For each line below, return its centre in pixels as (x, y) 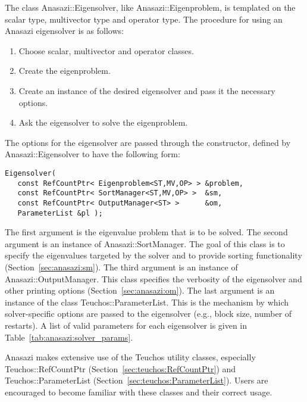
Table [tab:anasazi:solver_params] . (69, 337)
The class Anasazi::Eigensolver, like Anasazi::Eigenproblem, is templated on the (150, 7)
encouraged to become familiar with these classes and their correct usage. (139, 392)
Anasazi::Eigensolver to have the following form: (93, 154)
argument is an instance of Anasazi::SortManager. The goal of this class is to (145, 243)
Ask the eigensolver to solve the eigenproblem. (103, 122)
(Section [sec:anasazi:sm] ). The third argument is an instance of (121, 267)
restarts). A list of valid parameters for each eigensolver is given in (126, 325)
